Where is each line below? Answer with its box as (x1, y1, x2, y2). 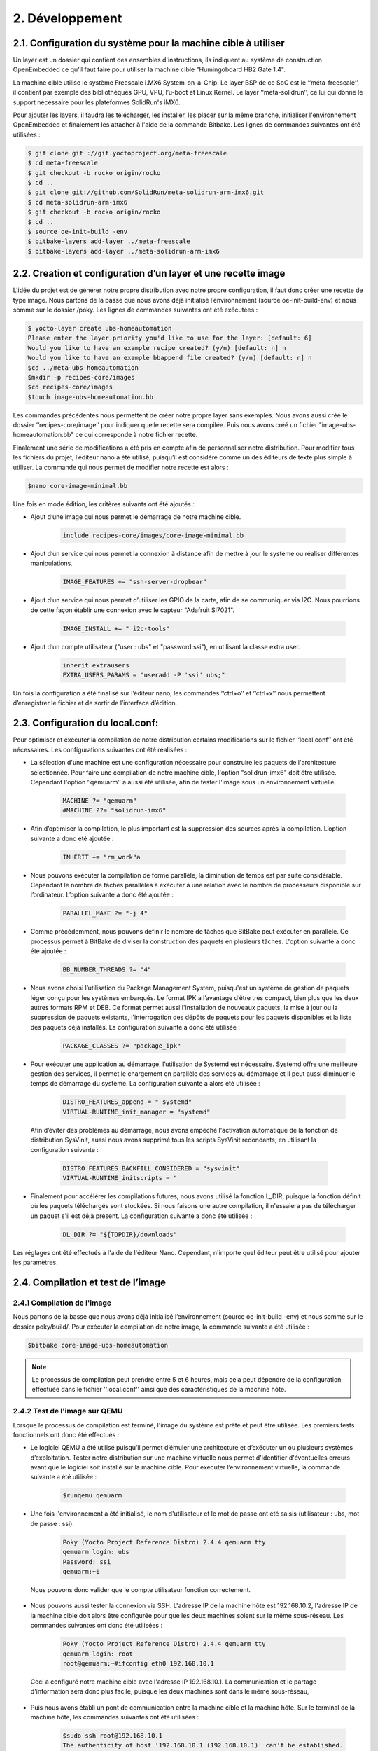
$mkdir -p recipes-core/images (27, 373, 136, 381)
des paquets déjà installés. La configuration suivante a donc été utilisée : (30, 1023, 241, 1031)
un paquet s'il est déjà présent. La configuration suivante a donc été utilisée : (30, 1212, 253, 1220)
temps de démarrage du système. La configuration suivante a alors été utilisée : (30, 1079, 260, 1088)
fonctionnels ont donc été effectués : (13, 1430, 120, 1439)
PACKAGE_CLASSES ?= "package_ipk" (62, 1041, 181, 1050)
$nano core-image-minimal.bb (27, 482, 128, 490)
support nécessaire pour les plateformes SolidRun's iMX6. (13, 98, 181, 106)
